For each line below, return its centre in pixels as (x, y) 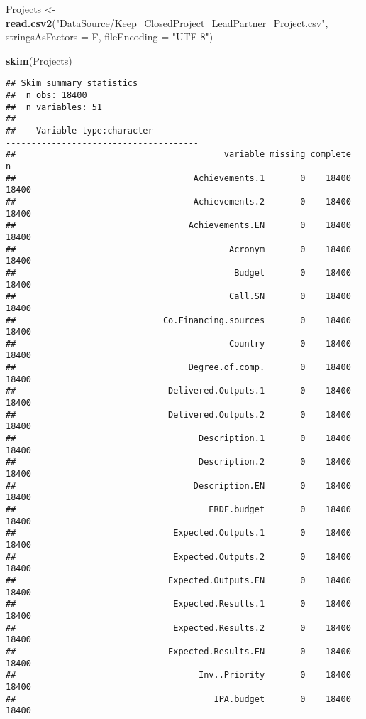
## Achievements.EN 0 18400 (178, 226)
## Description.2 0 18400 (178, 462)
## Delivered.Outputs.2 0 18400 (178, 415)
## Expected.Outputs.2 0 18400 (178, 557)
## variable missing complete (178, 155)
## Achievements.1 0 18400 (178, 178)
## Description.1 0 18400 (178, 439)
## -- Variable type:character (79, 131)
